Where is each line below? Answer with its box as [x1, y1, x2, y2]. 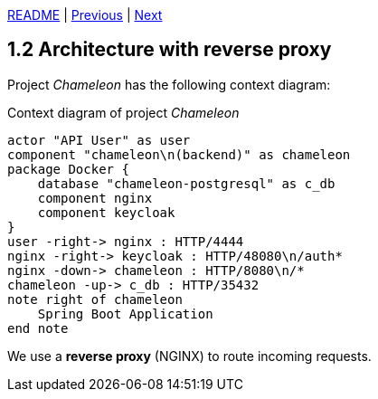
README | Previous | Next [7, 7, 163, 23]
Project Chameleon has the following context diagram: [7, 76, 331, 92]
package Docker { [7, 161, 129, 176]
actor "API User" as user [7, 132, 191, 147]
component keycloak [37, 204, 175, 220]
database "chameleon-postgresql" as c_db [37, 176, 335, 191]
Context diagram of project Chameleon [7, 104, 240, 120]
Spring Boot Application [37, 306, 213, 321]
